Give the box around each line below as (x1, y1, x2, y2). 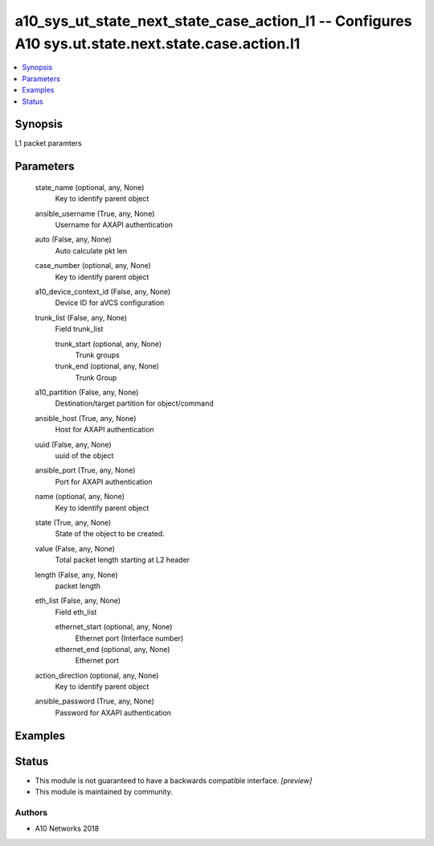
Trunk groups (75, 350, 120, 360)
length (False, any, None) (35, 570, 118, 580)
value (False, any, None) (35, 543, 116, 553)
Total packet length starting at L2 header (55, 555, 190, 565)
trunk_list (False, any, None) (35, 312, 128, 322)
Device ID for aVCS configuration (55, 298, 165, 307)
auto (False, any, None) (35, 234, 113, 245)
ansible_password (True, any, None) (35, 696, 154, 706)
